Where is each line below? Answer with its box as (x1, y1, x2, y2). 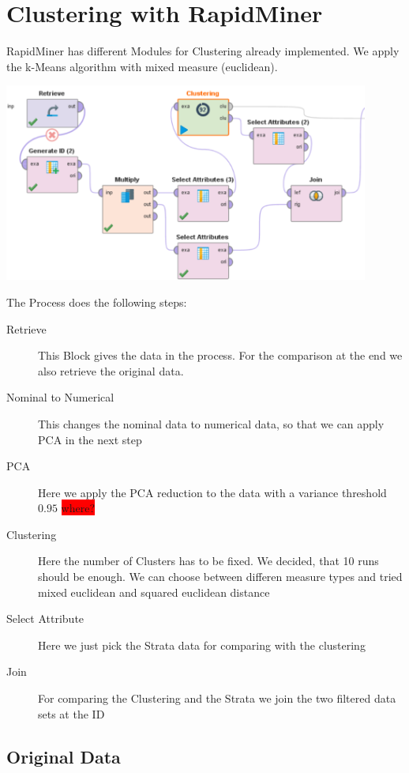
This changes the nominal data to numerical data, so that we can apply (38, 415, 385, 432)
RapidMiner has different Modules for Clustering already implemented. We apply (6, 43, 400, 59)
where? (61, 500, 95, 516)
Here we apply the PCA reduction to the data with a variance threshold (38, 484, 387, 500)
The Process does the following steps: (6, 293, 187, 310)
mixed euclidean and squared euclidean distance (38, 583, 270, 600)
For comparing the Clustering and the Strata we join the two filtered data (38, 690, 396, 707)
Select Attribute (6, 610, 84, 627)
